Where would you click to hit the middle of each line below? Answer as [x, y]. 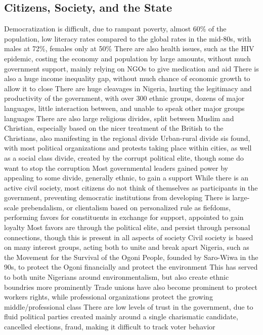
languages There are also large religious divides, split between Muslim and [119, 118]
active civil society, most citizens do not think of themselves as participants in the [131, 187]
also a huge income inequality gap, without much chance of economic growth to [127, 78]
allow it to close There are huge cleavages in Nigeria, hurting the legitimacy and [128, 88]
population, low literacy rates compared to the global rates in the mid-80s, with [128, 38]
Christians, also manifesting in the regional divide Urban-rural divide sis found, [127, 138]
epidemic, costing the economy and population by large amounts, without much [127, 58]
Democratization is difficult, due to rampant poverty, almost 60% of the [115, 29]
